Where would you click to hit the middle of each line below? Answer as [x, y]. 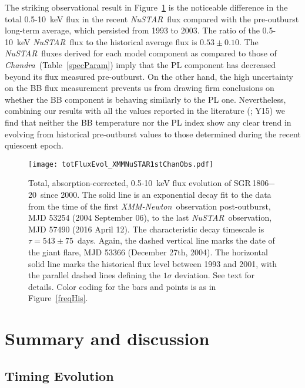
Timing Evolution [59, 375]
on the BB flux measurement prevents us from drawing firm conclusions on [140, 88]
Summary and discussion [107, 338]
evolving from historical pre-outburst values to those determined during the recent [153, 134]
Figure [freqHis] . [58, 298]
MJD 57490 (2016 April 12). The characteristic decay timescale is [146, 229]
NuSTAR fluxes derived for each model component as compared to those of [141, 53]
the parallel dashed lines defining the [94, 275]
